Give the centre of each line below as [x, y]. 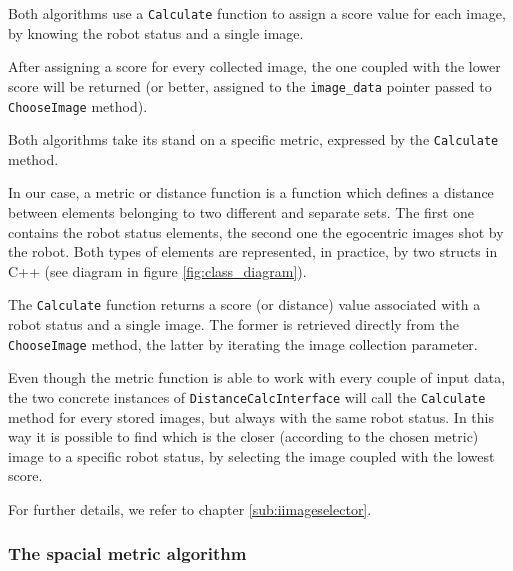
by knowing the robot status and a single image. [156, 32]
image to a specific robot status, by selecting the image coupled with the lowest [251, 455]
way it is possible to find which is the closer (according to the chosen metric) [243, 436]
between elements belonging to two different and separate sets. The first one [241, 212]
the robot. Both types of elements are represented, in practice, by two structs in [253, 251]
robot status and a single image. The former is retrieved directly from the [233, 324]
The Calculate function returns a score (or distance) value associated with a [244, 304]
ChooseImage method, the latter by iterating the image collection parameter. [243, 343]
